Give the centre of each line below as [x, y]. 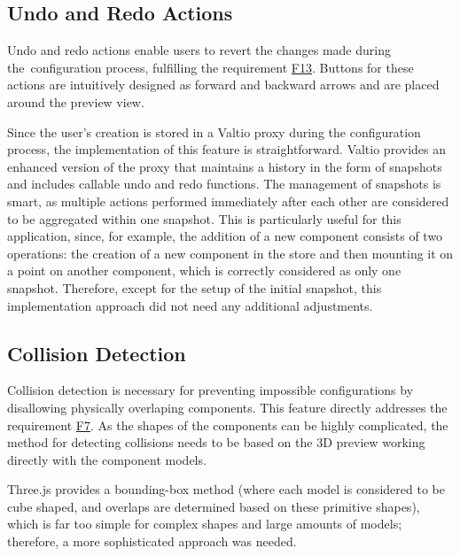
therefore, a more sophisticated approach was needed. [152, 541]
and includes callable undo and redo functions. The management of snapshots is [224, 184]
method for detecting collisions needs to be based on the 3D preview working [216, 442]
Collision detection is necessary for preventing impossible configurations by [211, 390]
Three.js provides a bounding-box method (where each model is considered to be [226, 489]
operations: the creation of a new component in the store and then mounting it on [230, 253]
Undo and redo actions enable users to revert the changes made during [199, 50]
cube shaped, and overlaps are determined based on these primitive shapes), [214, 506]
